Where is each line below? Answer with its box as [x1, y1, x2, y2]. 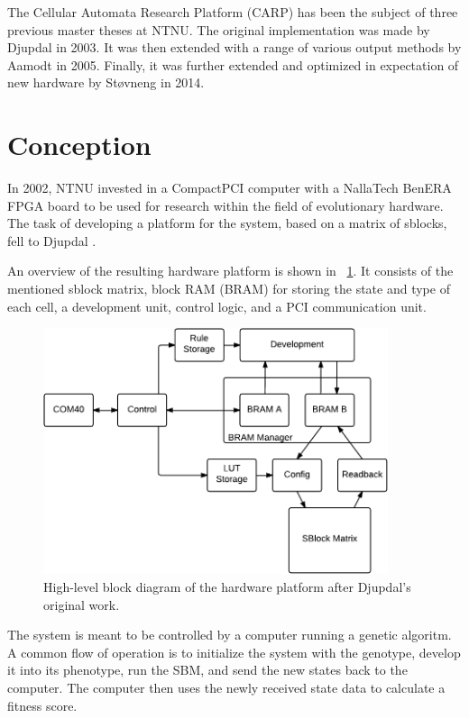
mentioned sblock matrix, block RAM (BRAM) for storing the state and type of [7, 279, 450, 298]
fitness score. [7, 695, 78, 714]
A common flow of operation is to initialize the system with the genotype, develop [7, 642, 461, 661]
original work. [43, 595, 120, 613]
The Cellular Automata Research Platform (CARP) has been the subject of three [7, 3, 458, 21]
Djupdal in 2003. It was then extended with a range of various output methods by [7, 38, 462, 57]
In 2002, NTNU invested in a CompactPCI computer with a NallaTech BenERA [7, 178, 452, 197]
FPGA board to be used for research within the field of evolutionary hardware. [7, 195, 444, 214]
